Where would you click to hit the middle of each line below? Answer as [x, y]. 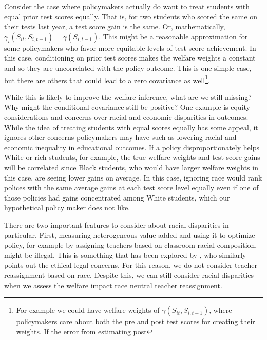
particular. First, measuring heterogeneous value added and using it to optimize [130, 235]
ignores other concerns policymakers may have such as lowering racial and [120, 137]
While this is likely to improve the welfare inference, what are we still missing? [128, 97]
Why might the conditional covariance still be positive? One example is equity [127, 107]
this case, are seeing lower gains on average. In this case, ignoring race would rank [133, 177]
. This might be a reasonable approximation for [173, 36]
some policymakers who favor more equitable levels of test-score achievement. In [130, 47]
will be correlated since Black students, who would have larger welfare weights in [131, 167]
